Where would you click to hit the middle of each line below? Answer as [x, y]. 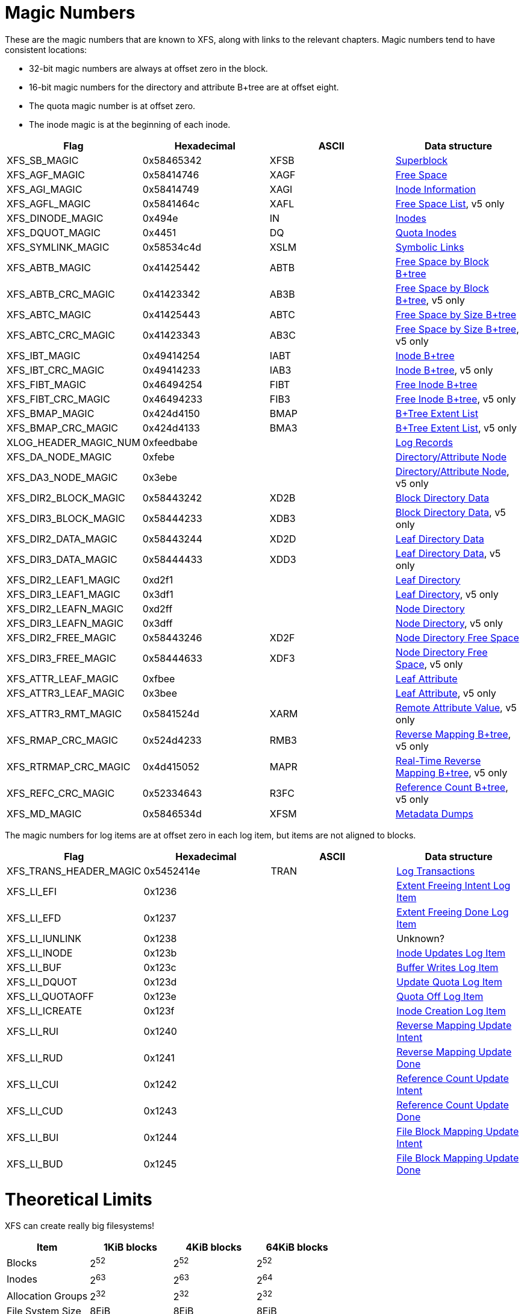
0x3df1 [158, 594]
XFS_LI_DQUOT [42, 982]
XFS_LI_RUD [35, 1058]
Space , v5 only [429, 664]
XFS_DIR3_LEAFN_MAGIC [65, 623]
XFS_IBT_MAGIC [44, 355]
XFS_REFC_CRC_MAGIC [61, 793]
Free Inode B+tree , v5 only [456, 399]
